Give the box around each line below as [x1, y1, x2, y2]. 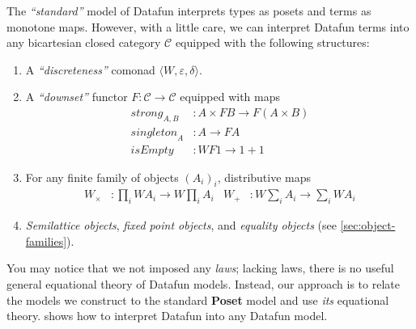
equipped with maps [180, 88, 281, 105]
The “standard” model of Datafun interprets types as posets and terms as [6, 2, 371, 19]
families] [25, 232, 67, 249]
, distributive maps [217, 168, 312, 185]
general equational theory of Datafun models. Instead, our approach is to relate [6, 276, 400, 293]
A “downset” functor [25, 88, 128, 105]
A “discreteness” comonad [25, 61, 155, 78]
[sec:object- [340, 217, 396, 234]
